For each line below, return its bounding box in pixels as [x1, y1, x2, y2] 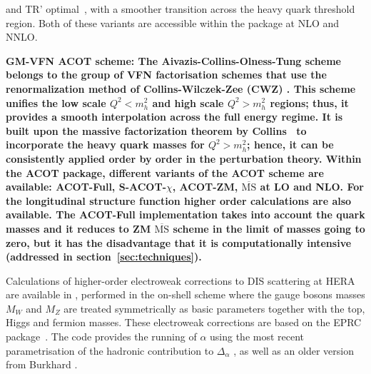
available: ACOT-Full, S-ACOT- [6, 179, 167, 194]
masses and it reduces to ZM [6, 221, 151, 236]
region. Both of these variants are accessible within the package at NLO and [6, 15, 340, 30]
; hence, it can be [247, 137, 334, 152]
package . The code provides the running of [6, 329, 197, 344]
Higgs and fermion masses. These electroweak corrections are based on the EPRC [6, 315, 362, 330]
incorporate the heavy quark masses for [6, 137, 205, 152]
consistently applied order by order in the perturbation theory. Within [6, 151, 362, 166]
